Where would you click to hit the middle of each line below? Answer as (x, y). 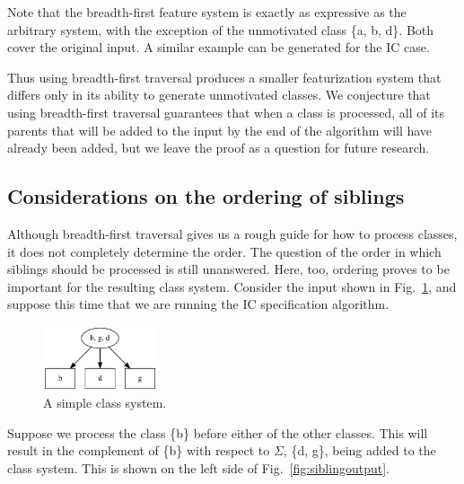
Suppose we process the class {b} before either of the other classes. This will (218, 432)
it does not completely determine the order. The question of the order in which (224, 251)
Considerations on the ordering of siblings (206, 196)
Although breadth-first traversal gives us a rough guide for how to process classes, (232, 233)
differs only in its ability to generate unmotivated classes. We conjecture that (219, 95)
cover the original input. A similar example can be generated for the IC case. (219, 47)
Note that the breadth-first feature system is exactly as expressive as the (207, 12)
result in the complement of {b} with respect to (139, 450)
